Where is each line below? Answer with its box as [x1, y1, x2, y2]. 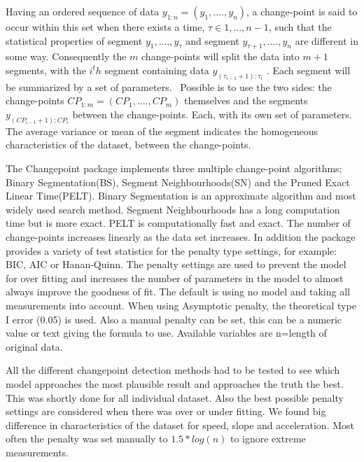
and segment [185, 33, 239, 48]
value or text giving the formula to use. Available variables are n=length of [6, 325, 327, 340]
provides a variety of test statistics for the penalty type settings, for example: [6, 243, 337, 258]
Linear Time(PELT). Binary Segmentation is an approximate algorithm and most [6, 188, 356, 203]
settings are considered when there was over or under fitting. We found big [6, 404, 326, 419]
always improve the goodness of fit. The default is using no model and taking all [6, 284, 350, 299]
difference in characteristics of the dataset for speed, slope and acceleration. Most [6, 417, 355, 432]
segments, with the [6, 62, 86, 77]
